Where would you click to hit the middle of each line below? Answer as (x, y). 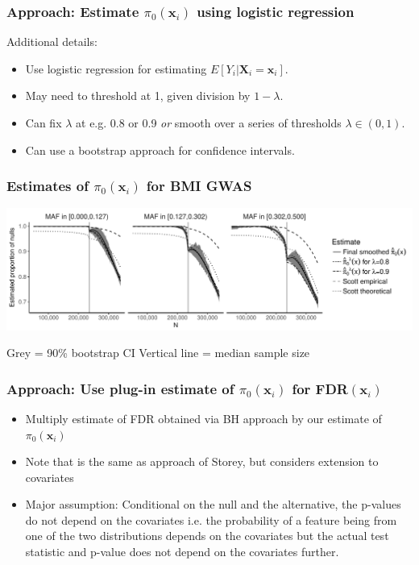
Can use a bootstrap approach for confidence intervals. (160, 150)
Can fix (44, 123)
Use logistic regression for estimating (116, 68)
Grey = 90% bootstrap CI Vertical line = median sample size (158, 353)
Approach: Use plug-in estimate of (120, 388)
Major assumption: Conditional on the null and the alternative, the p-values (213, 504)
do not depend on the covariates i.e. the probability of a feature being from (211, 519)
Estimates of (48, 186)
